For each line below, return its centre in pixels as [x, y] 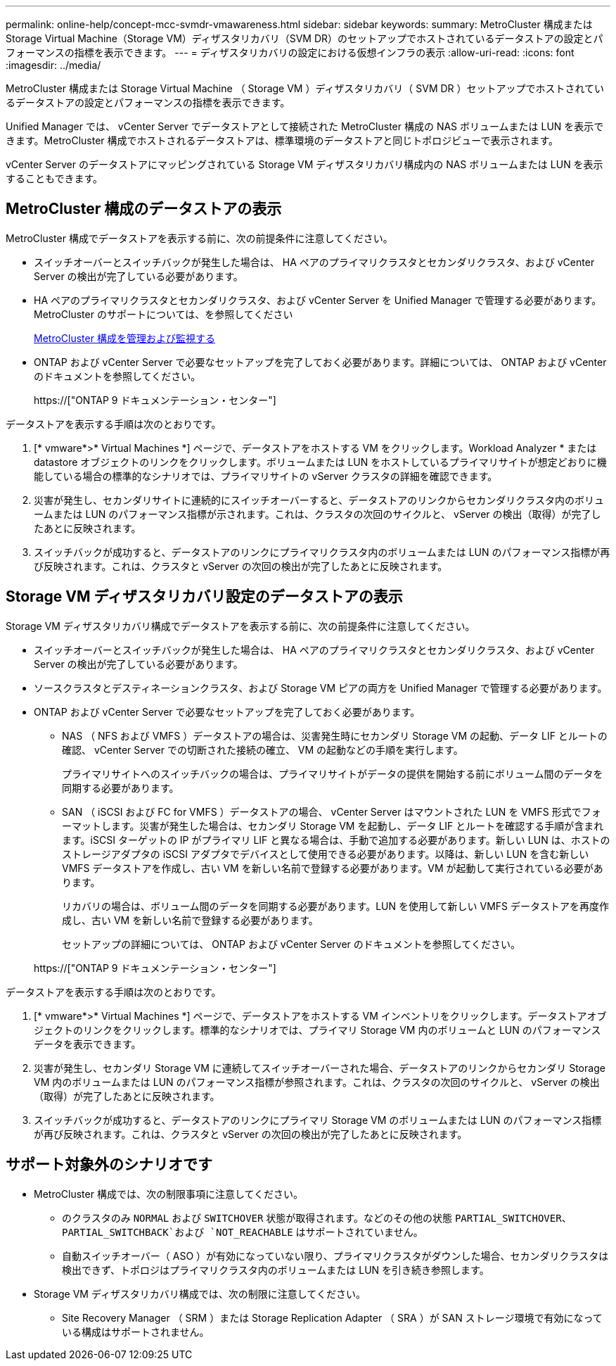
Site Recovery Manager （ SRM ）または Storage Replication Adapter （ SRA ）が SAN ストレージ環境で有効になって [332, 1317]
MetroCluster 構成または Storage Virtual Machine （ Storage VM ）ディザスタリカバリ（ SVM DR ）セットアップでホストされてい [305, 88]
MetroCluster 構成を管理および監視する [124, 338]
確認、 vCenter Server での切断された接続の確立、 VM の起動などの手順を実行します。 [263, 750]
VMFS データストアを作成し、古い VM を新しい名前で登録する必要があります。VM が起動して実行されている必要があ [333, 868]
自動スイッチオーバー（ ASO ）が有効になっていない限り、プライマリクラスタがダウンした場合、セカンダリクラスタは [335, 1256]
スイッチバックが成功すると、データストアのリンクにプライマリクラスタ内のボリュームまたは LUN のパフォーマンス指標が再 [322, 552]
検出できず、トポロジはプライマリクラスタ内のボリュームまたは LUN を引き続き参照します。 [276, 1270]
